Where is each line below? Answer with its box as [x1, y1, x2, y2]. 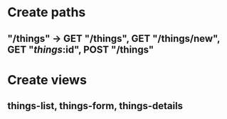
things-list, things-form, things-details [7, 100, 184, 112]
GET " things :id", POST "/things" [7, 43, 154, 55]
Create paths [7, 4, 86, 21]
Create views [7, 72, 88, 88]
